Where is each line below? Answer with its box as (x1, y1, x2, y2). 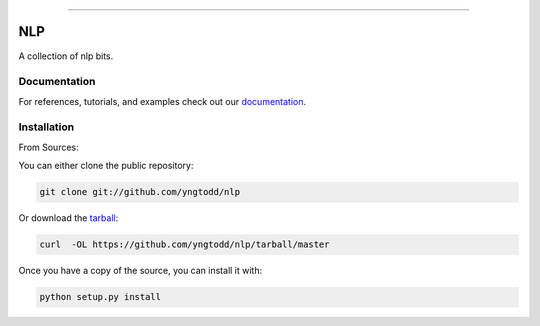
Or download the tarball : (18, 212, 119, 224)
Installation (18, 120, 75, 134)
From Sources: (18, 141, 79, 153)
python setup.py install (39, 291, 162, 303)
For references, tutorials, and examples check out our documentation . (18, 95, 307, 107)
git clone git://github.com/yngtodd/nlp (39, 186, 240, 198)
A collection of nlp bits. (18, 50, 114, 62)
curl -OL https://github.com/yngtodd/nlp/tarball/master (39, 239, 330, 250)
